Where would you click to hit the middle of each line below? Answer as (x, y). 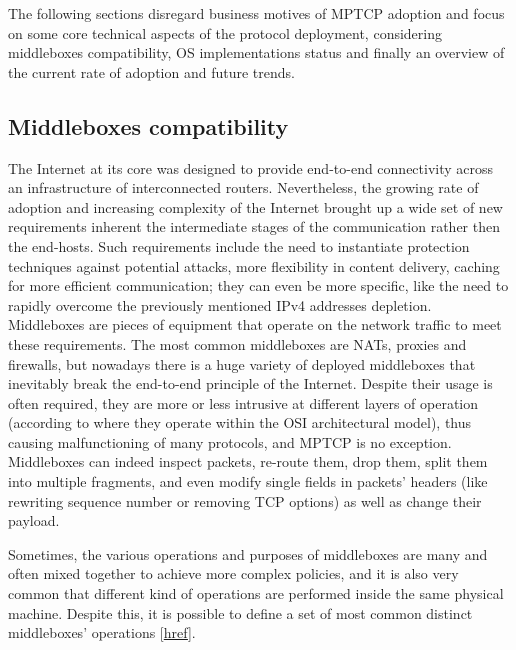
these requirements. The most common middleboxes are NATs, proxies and (237, 343)
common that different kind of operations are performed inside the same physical (256, 593)
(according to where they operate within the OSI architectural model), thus (240, 422)
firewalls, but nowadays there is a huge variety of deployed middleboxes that (242, 363)
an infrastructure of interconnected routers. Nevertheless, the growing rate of (243, 187)
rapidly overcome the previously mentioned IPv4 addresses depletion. (220, 304)
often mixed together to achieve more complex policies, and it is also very (233, 573)
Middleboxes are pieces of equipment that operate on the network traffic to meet (255, 324)
